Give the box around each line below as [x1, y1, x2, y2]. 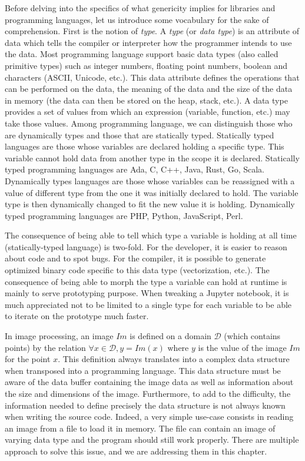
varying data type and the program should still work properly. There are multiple [5, 433, 299, 446]
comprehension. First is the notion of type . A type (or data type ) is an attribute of [5, 25, 299, 37]
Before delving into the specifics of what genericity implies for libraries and [5, 2, 276, 14]
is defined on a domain [130, 330, 211, 342]
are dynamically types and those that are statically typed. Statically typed [5, 128, 274, 141]
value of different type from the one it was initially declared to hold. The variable [5, 186, 299, 198]
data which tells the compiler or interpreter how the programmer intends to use [5, 36, 292, 48]
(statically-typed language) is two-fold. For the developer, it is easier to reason [5, 240, 287, 253]
